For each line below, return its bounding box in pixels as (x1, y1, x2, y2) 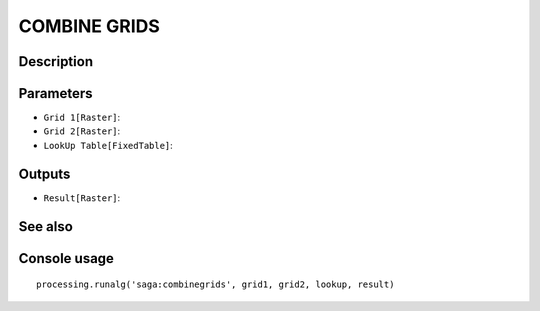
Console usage (18, 250, 115, 267)
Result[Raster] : (43, 191, 121, 204)
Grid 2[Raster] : (43, 125, 121, 137)
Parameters (18, 85, 93, 102)
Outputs (18, 165, 71, 182)
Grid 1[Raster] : (43, 111, 121, 124)
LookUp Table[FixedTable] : (43, 139, 174, 151)
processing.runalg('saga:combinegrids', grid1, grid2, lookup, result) (36, 279, 395, 290)
